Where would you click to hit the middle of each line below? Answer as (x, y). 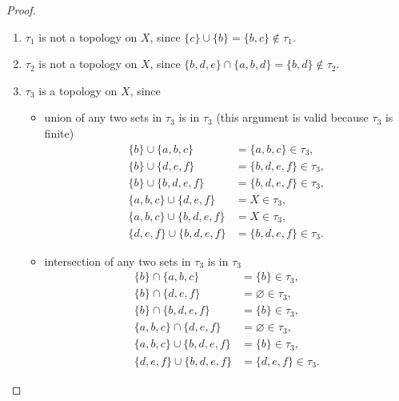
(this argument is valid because (292, 117)
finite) (59, 132)
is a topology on (78, 90)
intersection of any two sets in (118, 261)
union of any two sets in (103, 117)
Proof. (21, 10)
